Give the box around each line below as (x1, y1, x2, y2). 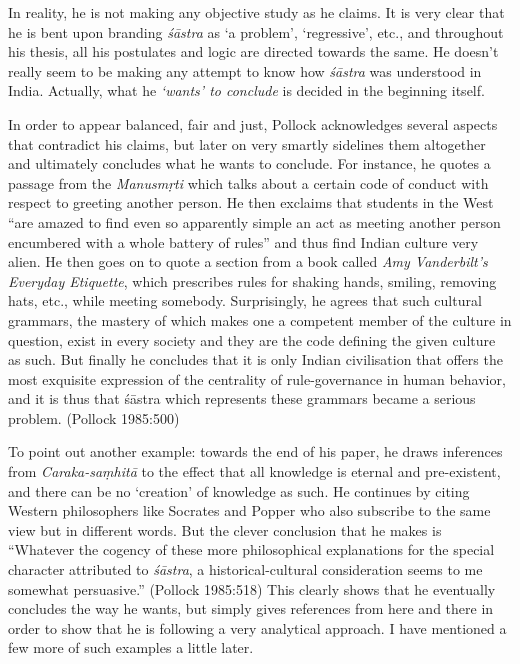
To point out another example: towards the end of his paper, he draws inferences (8, 441, 503, 462)
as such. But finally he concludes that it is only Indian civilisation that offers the (8, 349, 503, 370)
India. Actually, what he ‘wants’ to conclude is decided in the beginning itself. (8, 80, 485, 101)
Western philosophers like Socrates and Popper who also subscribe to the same (8, 500, 491, 521)
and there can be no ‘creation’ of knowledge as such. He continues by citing (8, 480, 470, 501)
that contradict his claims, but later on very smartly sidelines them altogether (8, 133, 486, 154)
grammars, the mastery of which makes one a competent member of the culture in (8, 309, 512, 330)
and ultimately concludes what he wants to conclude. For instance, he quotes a (8, 153, 491, 174)
